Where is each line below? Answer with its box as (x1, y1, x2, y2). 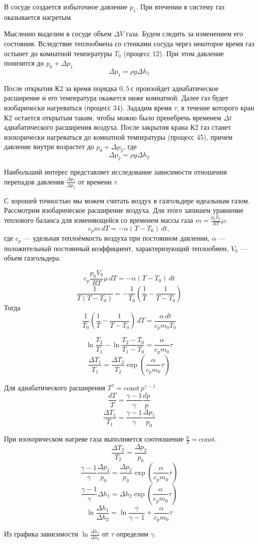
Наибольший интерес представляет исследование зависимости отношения (4, 166, 227, 177)
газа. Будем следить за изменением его (126, 28, 243, 39)
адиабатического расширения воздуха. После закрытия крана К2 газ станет (4, 122, 231, 132)
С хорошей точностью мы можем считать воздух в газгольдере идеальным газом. (4, 195, 250, 205)
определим (116, 529, 149, 539)
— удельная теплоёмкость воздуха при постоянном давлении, (23, 233, 210, 243)
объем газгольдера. (4, 253, 61, 263)
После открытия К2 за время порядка (4, 83, 117, 93)
